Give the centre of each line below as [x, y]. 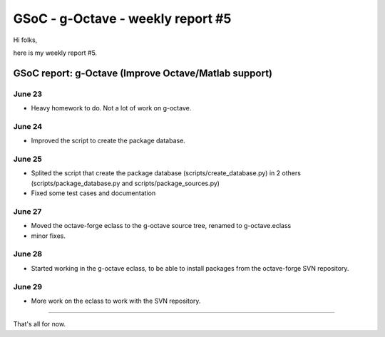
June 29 [28, 286]
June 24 [28, 126]
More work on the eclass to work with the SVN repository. [116, 301]
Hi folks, [25, 40]
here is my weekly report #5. [55, 53]
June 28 [28, 254]
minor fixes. [48, 236]
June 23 [28, 94]
